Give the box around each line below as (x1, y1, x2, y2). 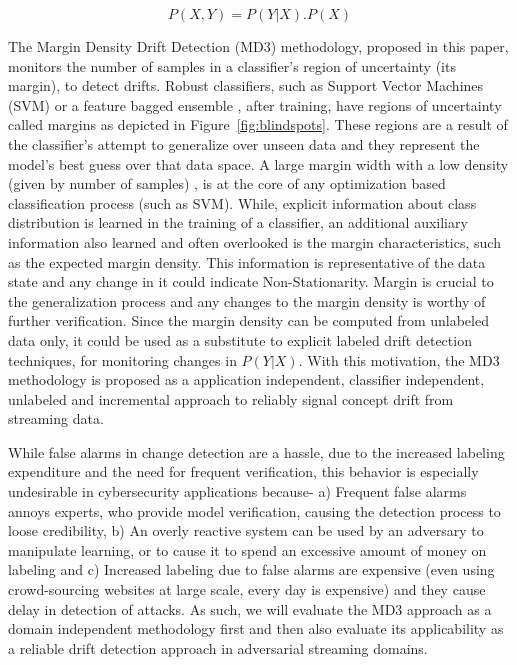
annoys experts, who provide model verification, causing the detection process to (8, 500, 501, 521)
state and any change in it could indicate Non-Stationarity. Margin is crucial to (8, 271, 494, 292)
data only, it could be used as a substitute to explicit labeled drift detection (8, 329, 472, 350)
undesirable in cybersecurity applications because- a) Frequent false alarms (8, 481, 467, 502)
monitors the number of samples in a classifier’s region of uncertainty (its (8, 55, 456, 76)
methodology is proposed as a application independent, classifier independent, (8, 369, 485, 390)
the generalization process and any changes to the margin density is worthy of (8, 290, 486, 311)
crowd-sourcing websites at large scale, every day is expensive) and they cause (8, 579, 486, 600)
